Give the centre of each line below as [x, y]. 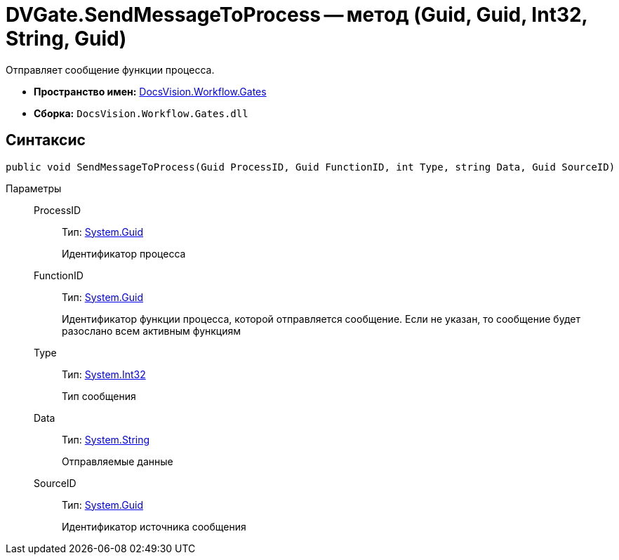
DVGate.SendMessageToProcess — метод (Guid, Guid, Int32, [297, 15]
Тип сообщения [99, 396]
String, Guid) [66, 39]
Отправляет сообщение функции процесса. [110, 69]
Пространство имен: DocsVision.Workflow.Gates [150, 91]
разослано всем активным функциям [152, 331]
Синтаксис [46, 140]
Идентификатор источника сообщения [154, 526]
